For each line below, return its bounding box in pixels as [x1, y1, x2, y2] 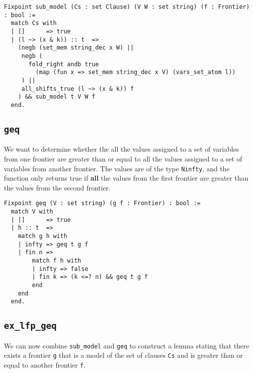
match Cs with [11, 20, 57, 27]
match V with [11, 208, 53, 215]
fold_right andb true [28, 60, 99, 68]
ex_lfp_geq [4, 320, 57, 331]
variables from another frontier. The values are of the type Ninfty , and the [4, 163, 229, 173]
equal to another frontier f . [4, 359, 86, 370]
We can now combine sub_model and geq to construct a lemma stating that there [4, 340, 249, 350]
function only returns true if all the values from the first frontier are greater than [4, 173, 249, 183]
